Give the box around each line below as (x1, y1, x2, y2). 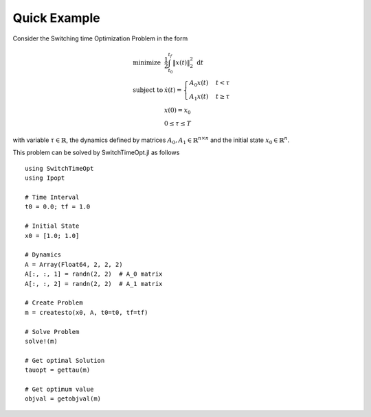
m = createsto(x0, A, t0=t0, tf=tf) (25, 309, 148, 316)
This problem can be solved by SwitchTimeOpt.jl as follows (12, 148, 180, 157)
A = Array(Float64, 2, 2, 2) (25, 261, 123, 268)
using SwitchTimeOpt (25, 165, 94, 172)
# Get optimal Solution (25, 357, 105, 364)
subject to (133, 86, 164, 94)
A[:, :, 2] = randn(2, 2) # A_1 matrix (25, 280, 163, 287)
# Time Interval (25, 193, 80, 202)
